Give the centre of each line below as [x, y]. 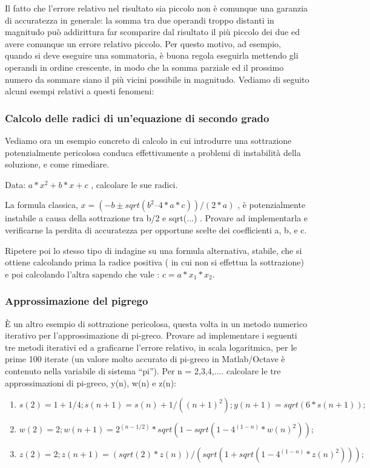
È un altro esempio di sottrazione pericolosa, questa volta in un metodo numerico [156, 323]
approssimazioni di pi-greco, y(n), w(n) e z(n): [91, 382]
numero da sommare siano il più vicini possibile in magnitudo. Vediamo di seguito [157, 79]
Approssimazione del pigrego [77, 301]
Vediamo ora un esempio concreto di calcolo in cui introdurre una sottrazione [148, 140]
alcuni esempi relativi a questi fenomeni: [80, 91]
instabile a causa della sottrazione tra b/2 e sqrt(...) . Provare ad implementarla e [157, 218]
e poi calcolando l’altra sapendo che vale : [82, 274]
